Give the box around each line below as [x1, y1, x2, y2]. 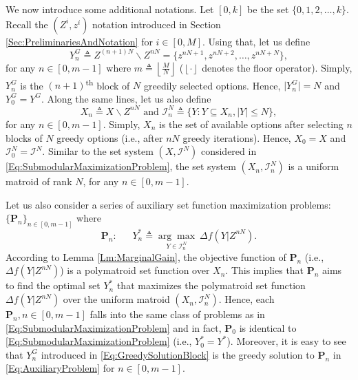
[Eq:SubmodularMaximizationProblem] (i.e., [6, 334, 192, 348]
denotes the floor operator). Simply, [202, 60, 352, 74]
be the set [247, 2, 289, 16]
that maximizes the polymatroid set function [116, 278, 306, 293]
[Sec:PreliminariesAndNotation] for [6, 34, 153, 48]
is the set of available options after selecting [158, 116, 344, 131]
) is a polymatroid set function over [60, 263, 210, 277]
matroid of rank [6, 174, 72, 189]
